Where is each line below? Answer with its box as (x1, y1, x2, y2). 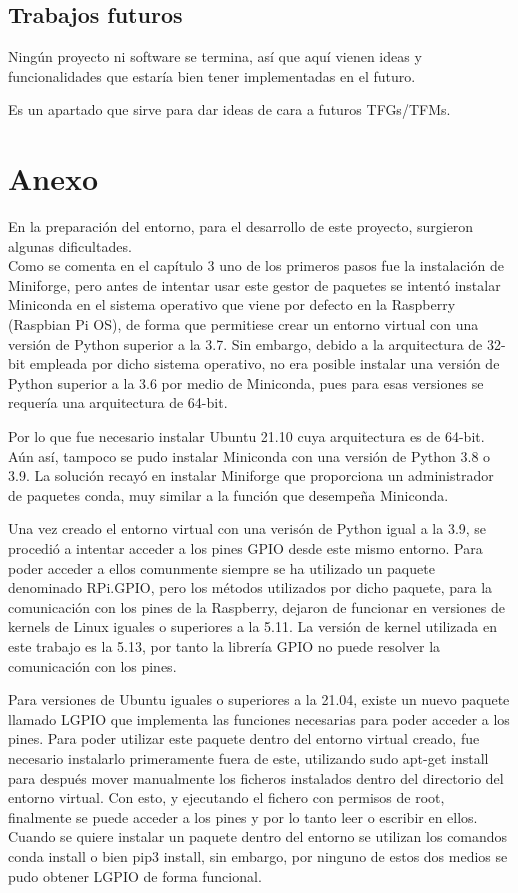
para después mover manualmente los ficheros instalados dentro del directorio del (8, 767, 504, 788)
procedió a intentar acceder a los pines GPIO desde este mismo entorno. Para (8, 538, 483, 559)
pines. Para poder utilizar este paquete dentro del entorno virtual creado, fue (8, 728, 480, 749)
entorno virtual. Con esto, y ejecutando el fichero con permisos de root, (8, 787, 445, 808)
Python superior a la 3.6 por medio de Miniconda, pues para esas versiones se (8, 372, 484, 393)
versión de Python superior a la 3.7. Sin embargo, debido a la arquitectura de (8, 333, 483, 354)
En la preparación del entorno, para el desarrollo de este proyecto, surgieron (8, 216, 474, 237)
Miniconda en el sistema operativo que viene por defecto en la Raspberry (8, 294, 456, 315)
